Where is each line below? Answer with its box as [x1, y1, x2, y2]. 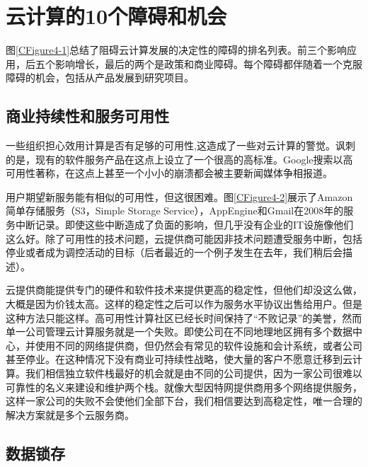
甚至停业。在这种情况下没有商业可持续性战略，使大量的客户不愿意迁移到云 [6, 352, 352, 367]
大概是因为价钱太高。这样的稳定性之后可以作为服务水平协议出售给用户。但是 [6, 296, 362, 311]
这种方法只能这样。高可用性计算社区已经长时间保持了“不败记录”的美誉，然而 [6, 310, 362, 325]
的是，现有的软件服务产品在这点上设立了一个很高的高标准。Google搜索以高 [6, 151, 353, 166]
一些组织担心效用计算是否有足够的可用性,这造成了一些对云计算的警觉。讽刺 [6, 138, 355, 153]
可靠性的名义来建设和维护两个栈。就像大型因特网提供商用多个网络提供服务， [6, 379, 362, 394]
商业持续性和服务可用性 [6, 105, 169, 127]
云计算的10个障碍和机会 [6, 1, 227, 30]
